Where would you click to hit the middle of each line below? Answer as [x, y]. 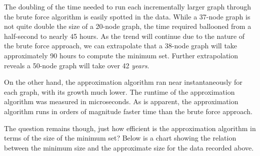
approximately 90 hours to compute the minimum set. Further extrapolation [121, 55]
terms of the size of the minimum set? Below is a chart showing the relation [120, 138]
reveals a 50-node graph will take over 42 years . [77, 65]
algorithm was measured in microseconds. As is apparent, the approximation [121, 101]
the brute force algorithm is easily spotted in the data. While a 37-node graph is [127, 16]
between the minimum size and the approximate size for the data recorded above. [129, 147]
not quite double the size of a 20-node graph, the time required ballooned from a [128, 26]
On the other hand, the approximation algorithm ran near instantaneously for [123, 82]
